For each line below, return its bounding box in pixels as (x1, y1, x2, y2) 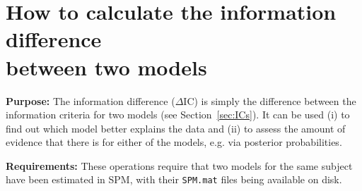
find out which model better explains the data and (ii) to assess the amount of (6, 121, 346, 135)
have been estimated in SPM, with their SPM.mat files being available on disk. (6, 172, 342, 187)
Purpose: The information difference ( (6, 93, 175, 108)
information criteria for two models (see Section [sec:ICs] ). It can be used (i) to (6, 107, 350, 122)
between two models (6, 52, 207, 81)
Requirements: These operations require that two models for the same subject (6, 158, 353, 173)
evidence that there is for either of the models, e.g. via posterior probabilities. (6, 135, 342, 149)
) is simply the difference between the (194, 93, 356, 108)
